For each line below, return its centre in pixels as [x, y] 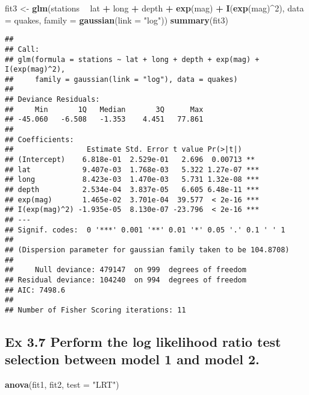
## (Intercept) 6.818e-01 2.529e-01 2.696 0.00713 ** [130, 160]
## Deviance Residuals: [52, 100]
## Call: [22, 49]
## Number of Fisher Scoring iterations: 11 [95, 310]
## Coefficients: [39, 139]
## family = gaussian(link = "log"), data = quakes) [121, 79]
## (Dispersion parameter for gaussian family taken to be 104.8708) [147, 250]
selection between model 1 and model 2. [132, 359]
